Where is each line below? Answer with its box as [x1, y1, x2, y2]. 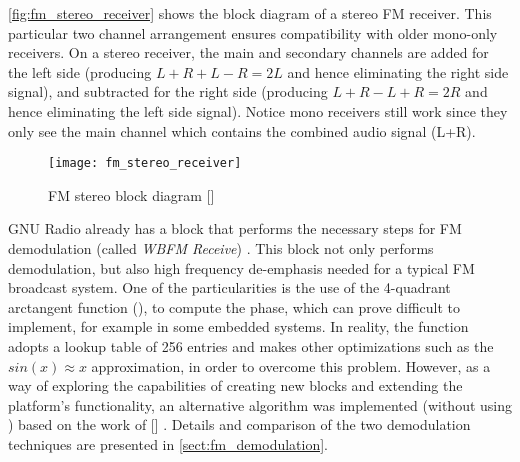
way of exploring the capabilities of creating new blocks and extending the [8, 375, 463, 396]
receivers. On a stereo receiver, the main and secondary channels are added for [8, 42, 489, 63]
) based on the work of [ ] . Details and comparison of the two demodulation [8, 414, 471, 435]
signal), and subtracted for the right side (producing [8, 81, 328, 102]
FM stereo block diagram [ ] [48, 184, 215, 205]
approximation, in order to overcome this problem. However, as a [91, 355, 491, 376]
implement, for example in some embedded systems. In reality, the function [8, 316, 469, 337]
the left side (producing [8, 61, 152, 82]
